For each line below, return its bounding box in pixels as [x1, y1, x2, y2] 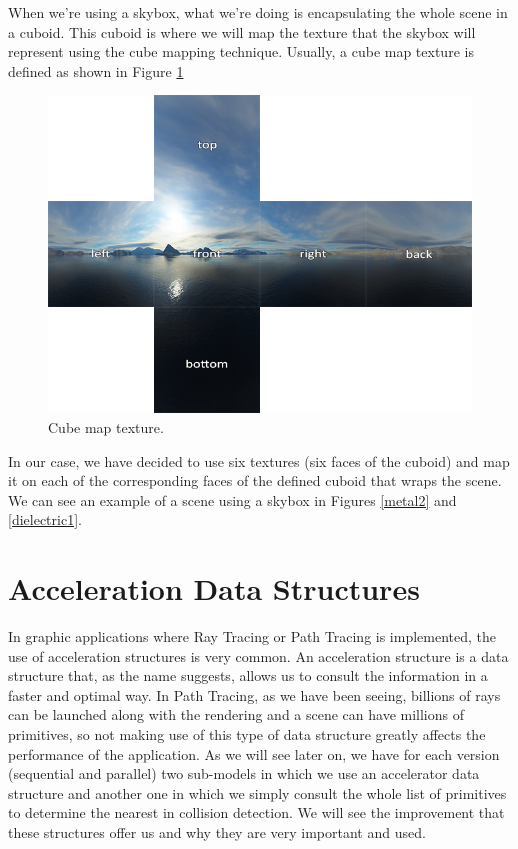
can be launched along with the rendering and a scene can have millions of [8, 704, 465, 725]
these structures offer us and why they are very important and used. [8, 822, 426, 842]
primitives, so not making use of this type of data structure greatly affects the [8, 724, 486, 745]
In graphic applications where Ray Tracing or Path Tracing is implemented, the [8, 626, 497, 647]
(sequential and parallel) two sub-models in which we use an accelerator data [8, 763, 480, 784]
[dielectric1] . [8, 509, 82, 530]
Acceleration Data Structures [8, 568, 420, 609]
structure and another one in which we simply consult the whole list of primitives [8, 782, 507, 803]
